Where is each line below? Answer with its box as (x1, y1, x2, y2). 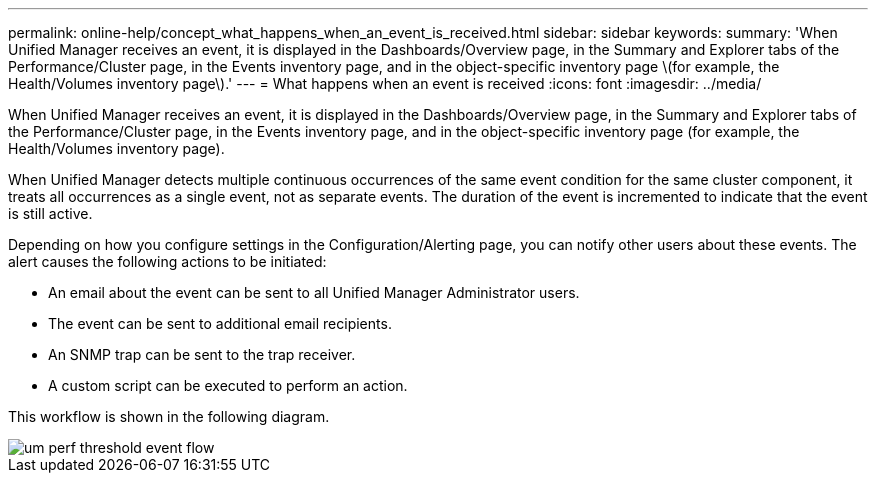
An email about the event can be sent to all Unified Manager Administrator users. (48, 284, 580, 301)
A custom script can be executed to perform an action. (48, 377, 408, 394)
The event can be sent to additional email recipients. (48, 315, 392, 332)
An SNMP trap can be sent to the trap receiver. (48, 346, 356, 363)
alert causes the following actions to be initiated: (8, 253, 327, 270)
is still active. (8, 205, 93, 222)
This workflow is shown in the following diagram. (8, 408, 330, 425)
